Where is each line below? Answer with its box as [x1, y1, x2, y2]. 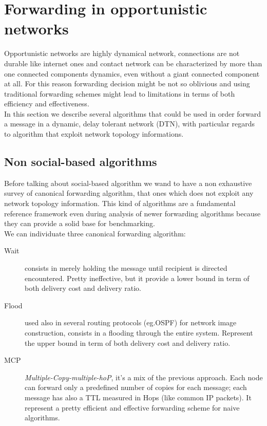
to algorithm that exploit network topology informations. [4, 128, 184, 139]
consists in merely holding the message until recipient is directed [25, 263, 227, 273]
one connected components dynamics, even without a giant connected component [4, 68, 260, 79]
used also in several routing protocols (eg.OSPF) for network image [25, 317, 237, 328]
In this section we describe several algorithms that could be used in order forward [4, 108, 261, 119]
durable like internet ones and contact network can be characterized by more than [4, 58, 262, 68]
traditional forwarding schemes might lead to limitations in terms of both [4, 88, 235, 99]
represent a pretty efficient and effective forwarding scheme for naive [25, 402, 240, 413]
